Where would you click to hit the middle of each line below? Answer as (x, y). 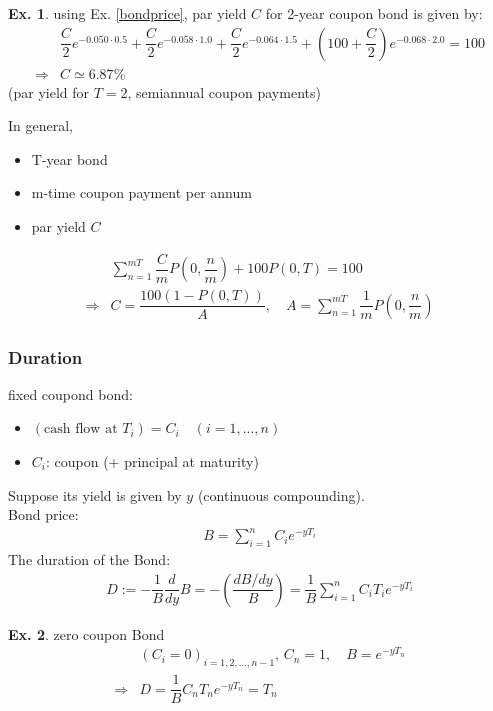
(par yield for (48, 91)
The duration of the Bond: (89, 559)
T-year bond (69, 158)
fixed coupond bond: (70, 393)
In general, (40, 125)
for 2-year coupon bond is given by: (374, 13)
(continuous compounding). (281, 494)
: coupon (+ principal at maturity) (152, 461)
